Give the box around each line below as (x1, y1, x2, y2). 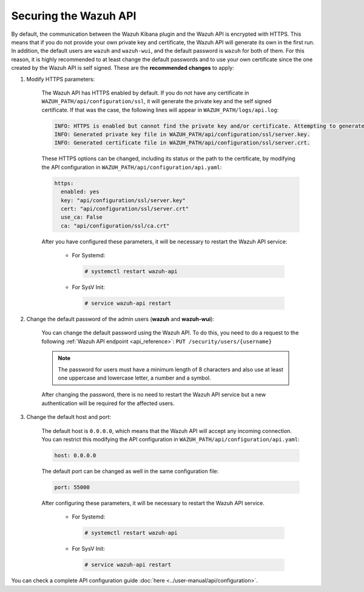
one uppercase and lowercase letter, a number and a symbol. (58, 374, 211, 382)
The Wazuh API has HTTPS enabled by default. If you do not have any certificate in (41, 89, 249, 97)
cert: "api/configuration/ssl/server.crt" (61, 205, 189, 212)
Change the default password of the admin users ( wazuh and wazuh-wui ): (26, 316, 215, 323)
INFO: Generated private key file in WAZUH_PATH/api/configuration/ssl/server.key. (54, 131, 311, 138)
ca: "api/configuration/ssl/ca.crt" (61, 222, 170, 229)
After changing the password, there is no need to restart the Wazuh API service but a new (41, 391, 266, 398)
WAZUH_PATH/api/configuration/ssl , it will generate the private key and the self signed (41, 98, 272, 105)
